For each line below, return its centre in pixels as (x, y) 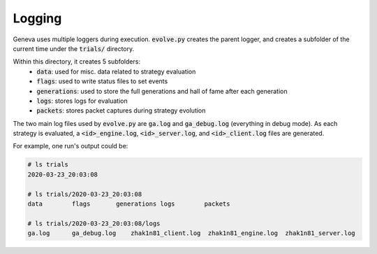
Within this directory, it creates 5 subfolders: (77, 62)
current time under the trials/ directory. (74, 48)
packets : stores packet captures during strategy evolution (121, 111)
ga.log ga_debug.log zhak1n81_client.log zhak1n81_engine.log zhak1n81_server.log (191, 233)
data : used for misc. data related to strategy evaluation (116, 71)
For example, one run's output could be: (71, 146)
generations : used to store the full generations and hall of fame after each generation (162, 91)
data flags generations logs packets (129, 204)
